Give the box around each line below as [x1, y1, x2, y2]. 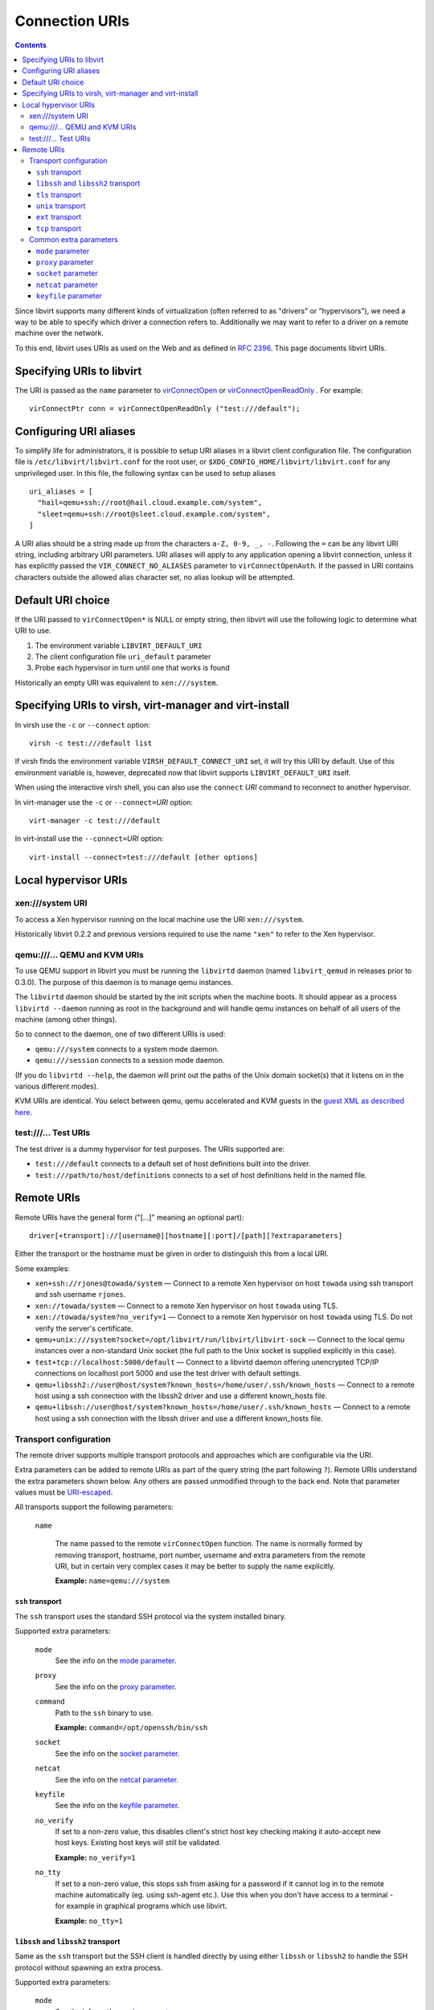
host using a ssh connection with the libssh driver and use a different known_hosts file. [35, 1413, 323, 1423]
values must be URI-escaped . [14, 1487, 113, 1497]
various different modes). [14, 1081, 99, 1091]
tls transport [36, 190, 82, 199]
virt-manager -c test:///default [29, 816, 161, 825]
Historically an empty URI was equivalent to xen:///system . [14, 678, 219, 687]
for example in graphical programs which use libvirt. [55, 1901, 227, 1911]
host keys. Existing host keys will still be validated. [55, 1838, 222, 1848]
